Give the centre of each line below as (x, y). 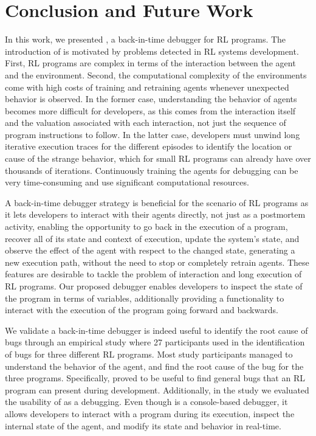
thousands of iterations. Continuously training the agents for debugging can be (152, 170)
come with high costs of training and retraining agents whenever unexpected (147, 87)
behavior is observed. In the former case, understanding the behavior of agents (151, 99)
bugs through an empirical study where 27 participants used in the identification (155, 342)
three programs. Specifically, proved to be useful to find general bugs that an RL (155, 378)
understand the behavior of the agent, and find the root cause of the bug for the (154, 366)
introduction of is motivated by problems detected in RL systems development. (152, 51)
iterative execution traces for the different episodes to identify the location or (149, 146)
